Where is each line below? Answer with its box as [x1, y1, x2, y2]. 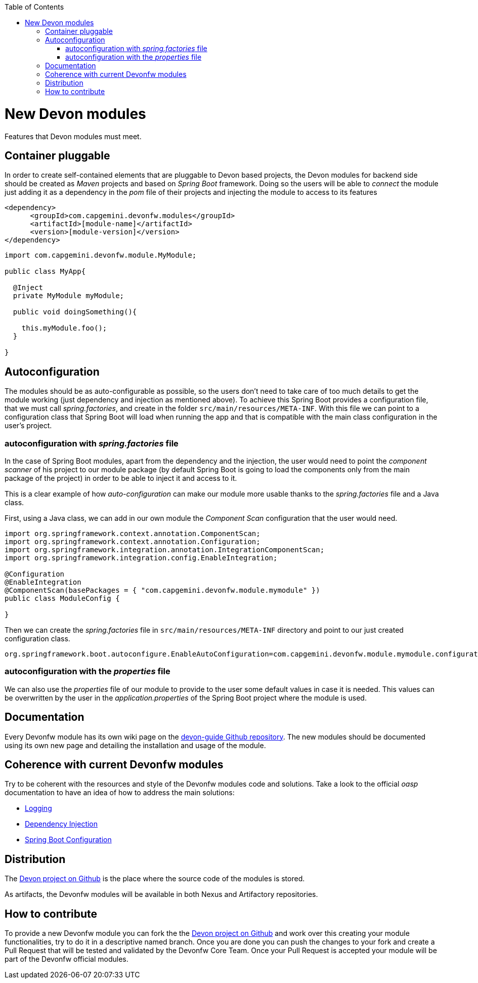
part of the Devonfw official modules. [5, 955, 128, 964]
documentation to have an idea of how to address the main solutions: [5, 788, 235, 797]
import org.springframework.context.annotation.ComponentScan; [5, 529, 260, 538]
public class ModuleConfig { [5, 594, 120, 602]
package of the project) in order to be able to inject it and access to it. [5, 473, 237, 482]
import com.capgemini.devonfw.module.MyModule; [5, 251, 197, 260]
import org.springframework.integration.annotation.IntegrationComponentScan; [5, 545, 325, 554]
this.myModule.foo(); [21, 324, 107, 333]
